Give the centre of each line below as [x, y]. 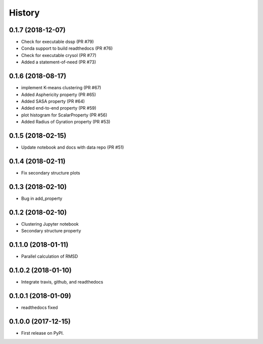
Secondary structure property [51, 231]
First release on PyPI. [43, 333]
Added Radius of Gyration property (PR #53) [66, 122]
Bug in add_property [42, 198]
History [24, 13]
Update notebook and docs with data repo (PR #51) [73, 147]
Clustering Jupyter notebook [50, 224]
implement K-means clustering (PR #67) [61, 88]
